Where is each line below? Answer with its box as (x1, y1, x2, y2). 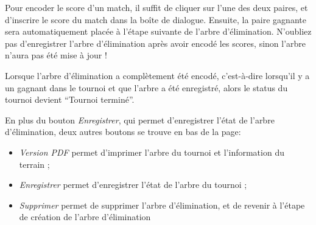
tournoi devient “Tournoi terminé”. (5, 93, 135, 106)
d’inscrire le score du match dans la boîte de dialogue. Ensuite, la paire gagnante (5, 13, 306, 26)
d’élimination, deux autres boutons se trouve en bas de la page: (5, 125, 241, 138)
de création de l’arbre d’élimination (19, 210, 151, 223)
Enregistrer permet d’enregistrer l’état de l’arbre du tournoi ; (19, 178, 247, 191)
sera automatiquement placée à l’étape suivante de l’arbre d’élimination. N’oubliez (5, 25, 312, 38)
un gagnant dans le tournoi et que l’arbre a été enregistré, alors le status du (5, 81, 288, 94)
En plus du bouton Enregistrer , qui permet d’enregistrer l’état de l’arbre (5, 113, 275, 126)
